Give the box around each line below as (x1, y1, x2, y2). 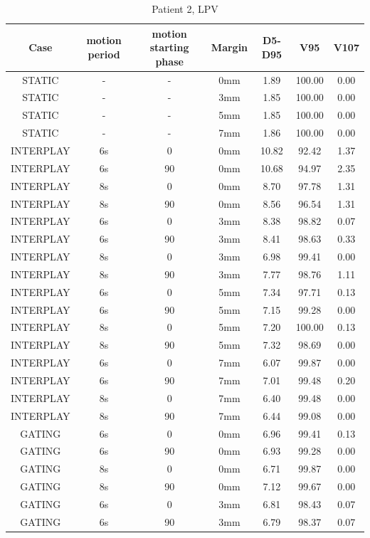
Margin (211, 40, 248, 55)
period (88, 46, 120, 61)
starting (149, 40, 189, 55)
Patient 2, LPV (152, 1, 218, 16)
